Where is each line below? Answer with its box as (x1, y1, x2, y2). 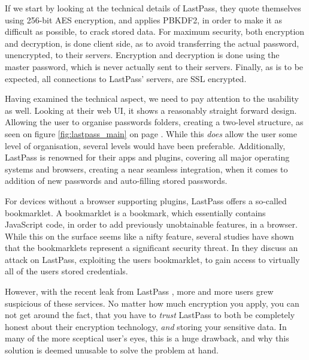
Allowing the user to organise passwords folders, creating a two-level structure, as (5, 116, 304, 128)
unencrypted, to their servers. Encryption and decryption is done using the (5, 49, 280, 61)
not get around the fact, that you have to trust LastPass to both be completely (5, 308, 295, 321)
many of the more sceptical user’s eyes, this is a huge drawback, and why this (5, 332, 289, 344)
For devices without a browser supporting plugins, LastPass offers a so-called (5, 194, 287, 207)
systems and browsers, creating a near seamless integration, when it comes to (5, 162, 288, 175)
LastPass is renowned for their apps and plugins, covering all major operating (5, 151, 290, 164)
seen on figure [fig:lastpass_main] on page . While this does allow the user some (5, 127, 297, 140)
